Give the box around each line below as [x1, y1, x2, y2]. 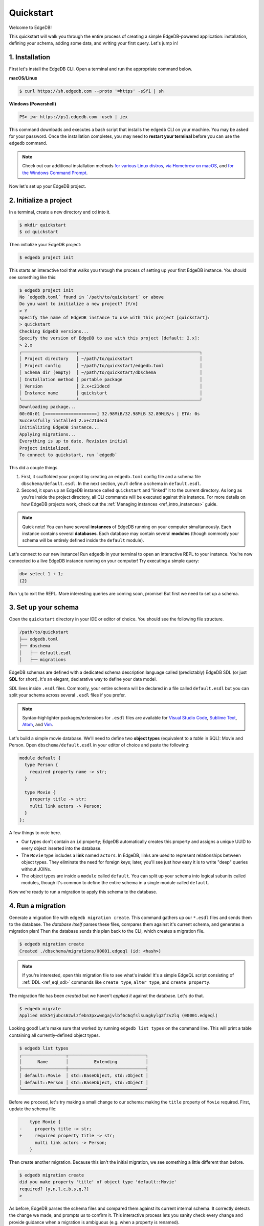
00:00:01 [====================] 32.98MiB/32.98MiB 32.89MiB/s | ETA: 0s [19, 411, 200, 416]
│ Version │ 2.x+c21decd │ [19, 383, 203, 389]
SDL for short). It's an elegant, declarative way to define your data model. [9, 676, 157, 682]
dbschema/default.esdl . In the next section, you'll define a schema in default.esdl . [21, 481, 201, 486]
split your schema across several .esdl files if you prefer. [9, 692, 126, 698]
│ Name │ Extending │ [19, 1059, 149, 1065]
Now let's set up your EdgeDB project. [9, 183, 87, 189]
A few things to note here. [9, 829, 61, 836]
